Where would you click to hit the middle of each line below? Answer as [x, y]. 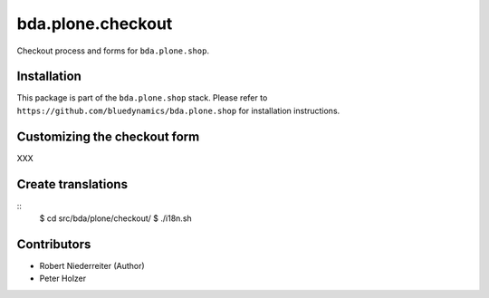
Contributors [54, 244]
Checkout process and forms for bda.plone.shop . [113, 51]
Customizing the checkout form [108, 136]
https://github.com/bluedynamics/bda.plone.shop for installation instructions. [178, 111]
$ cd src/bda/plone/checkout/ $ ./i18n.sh [115, 218]
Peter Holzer [62, 279]
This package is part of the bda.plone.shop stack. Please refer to [142, 98]
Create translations [72, 184]
